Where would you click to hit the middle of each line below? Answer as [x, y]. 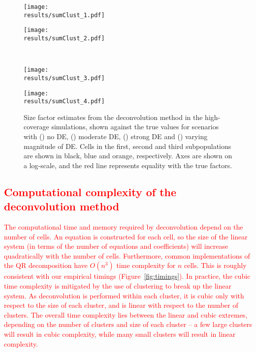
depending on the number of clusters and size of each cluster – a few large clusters [128, 324]
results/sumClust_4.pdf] [64, 102]
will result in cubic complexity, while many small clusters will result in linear [120, 334]
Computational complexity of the [90, 191]
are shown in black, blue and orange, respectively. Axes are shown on [128, 156]
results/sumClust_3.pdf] [64, 78]
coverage [36, 127]
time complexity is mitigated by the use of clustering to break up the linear [118, 285]
